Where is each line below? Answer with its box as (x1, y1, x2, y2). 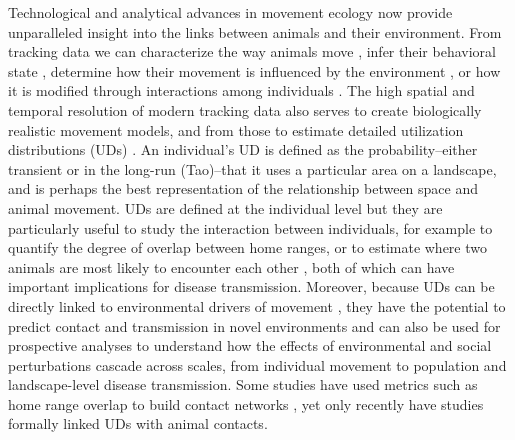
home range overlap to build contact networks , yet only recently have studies (8, 393, 484, 414)
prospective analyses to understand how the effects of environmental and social (8, 335, 492, 356)
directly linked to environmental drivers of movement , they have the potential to (8, 295, 506, 316)
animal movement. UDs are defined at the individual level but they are (8, 197, 443, 218)
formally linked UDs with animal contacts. (8, 413, 268, 434)
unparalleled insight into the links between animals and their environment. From (8, 21, 502, 42)
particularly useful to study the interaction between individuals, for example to (8, 217, 493, 238)
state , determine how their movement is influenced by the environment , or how (8, 60, 501, 81)
